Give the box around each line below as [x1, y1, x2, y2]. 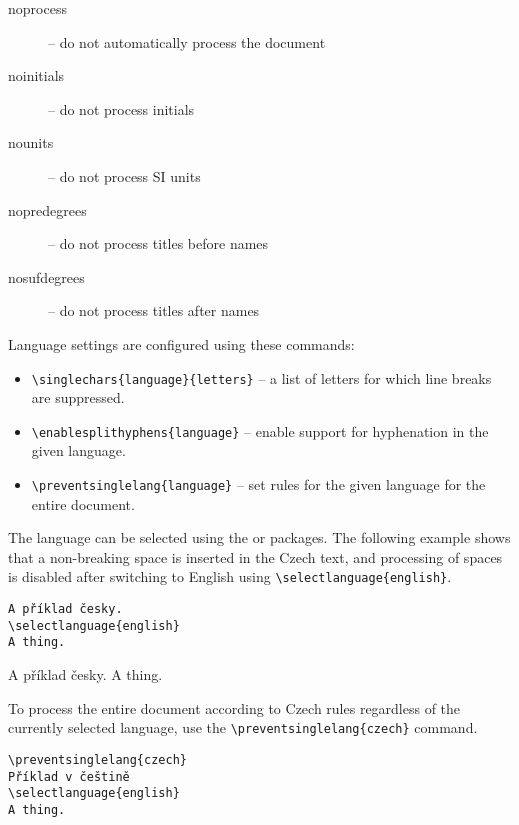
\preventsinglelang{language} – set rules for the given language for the [31, 474, 486, 495]
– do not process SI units [48, 165, 201, 186]
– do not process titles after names [48, 300, 260, 321]
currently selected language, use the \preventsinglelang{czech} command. [8, 717, 478, 738]
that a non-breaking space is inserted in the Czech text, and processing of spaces [8, 546, 503, 567]
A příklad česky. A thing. [8, 664, 163, 685]
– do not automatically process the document [48, 31, 326, 52]
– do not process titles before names [48, 233, 269, 254]
